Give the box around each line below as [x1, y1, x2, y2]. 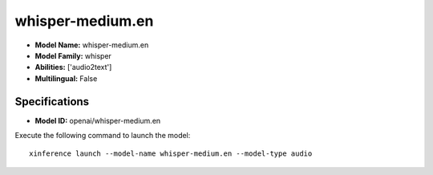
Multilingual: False [34, 73, 98, 83]
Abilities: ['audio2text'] [34, 63, 112, 72]
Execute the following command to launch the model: [14, 131, 191, 140]
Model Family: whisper [34, 51, 112, 60]
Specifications [14, 95, 90, 108]
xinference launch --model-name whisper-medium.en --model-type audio [29, 149, 313, 158]
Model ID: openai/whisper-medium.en [34, 116, 161, 125]
